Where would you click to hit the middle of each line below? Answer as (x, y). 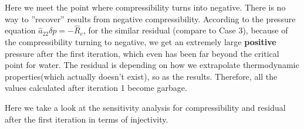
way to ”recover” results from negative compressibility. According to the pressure (150, 18)
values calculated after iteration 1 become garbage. (96, 88)
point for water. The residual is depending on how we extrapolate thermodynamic (152, 65)
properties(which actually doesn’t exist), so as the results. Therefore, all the (141, 76)
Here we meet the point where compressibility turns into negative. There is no (145, 7)
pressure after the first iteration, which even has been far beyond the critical (142, 53)
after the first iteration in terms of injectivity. (87, 119)
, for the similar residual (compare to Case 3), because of (186, 30)
